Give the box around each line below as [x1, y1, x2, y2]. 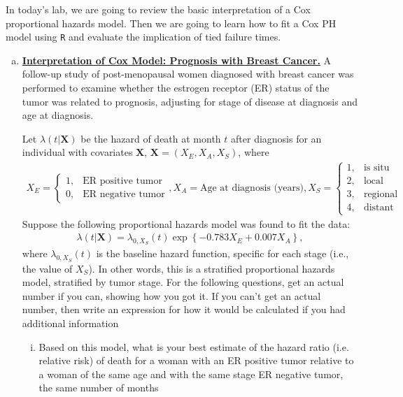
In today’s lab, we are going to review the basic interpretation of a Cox [6, 2, 311, 16]
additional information [22, 316, 119, 331]
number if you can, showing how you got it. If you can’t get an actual [22, 288, 321, 303]
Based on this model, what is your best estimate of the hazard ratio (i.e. [38, 339, 349, 354]
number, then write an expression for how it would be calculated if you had [22, 302, 346, 317]
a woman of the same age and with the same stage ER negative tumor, [38, 366, 344, 381]
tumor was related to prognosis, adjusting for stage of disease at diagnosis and [22, 94, 358, 108]
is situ [363, 163, 390, 173]
